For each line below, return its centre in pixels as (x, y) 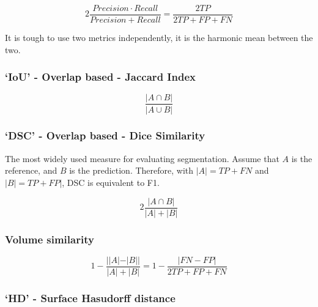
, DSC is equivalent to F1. (111, 182)
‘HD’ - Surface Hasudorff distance (90, 298)
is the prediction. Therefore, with (131, 170)
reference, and (31, 170)
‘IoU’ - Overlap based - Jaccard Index (100, 77)
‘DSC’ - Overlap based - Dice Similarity (105, 135)
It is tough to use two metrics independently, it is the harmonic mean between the (159, 38)
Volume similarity (50, 239)
